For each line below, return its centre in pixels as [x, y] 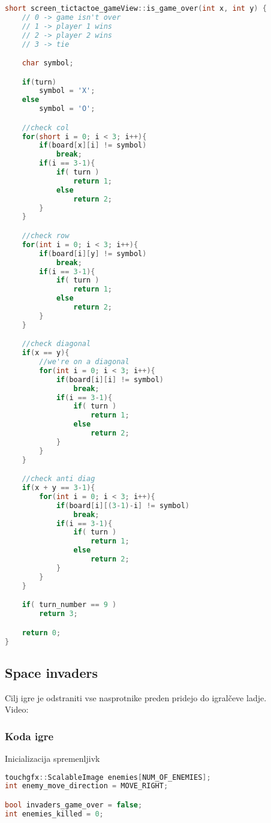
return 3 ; [58, 614]
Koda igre [29, 736]
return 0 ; [41, 633]
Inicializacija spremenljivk [52, 758]
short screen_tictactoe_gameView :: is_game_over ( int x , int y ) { [136, 8]
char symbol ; [48, 63]
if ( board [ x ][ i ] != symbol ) [93, 145]
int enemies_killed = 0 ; [54, 814]
